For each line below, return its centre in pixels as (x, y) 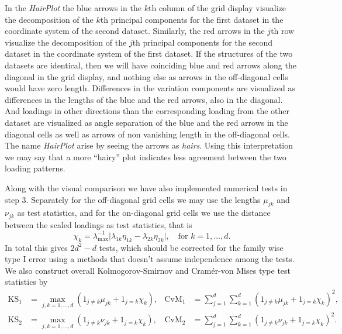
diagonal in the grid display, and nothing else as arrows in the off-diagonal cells (146, 76)
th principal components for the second (203, 42)
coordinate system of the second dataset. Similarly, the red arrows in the (135, 31)
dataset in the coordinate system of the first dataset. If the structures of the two (149, 54)
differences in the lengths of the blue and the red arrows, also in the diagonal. (144, 99)
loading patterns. (35, 168)
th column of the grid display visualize (217, 8)
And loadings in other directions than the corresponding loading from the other (147, 111)
